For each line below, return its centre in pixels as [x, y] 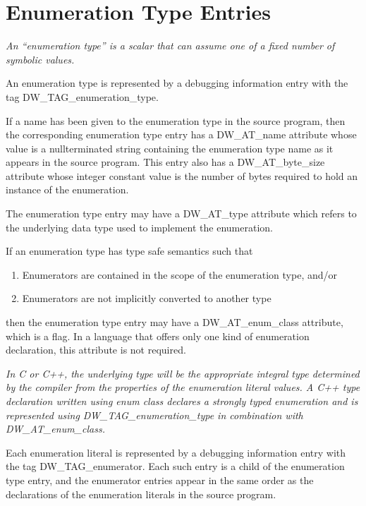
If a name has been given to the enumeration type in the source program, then [176, 120]
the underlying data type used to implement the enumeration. [139, 227]
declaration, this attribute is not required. [96, 350]
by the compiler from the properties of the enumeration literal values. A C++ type [183, 387]
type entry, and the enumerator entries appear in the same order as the [160, 480]
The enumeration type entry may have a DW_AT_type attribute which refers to [181, 213]
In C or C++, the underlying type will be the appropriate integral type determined [183, 373]
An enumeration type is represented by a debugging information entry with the [177, 83]
